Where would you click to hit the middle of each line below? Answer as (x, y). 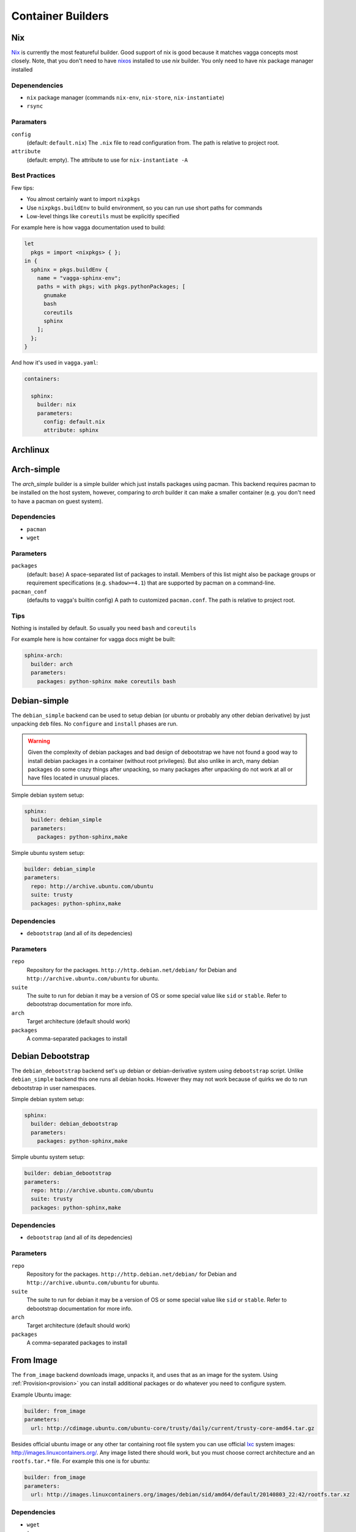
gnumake (55, 295)
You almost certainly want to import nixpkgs (83, 199)
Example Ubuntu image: (41, 1395)
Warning (39, 741)
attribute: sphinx (71, 430)
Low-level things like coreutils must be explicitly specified (103, 216)
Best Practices (33, 176)
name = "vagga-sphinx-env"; (79, 278)
